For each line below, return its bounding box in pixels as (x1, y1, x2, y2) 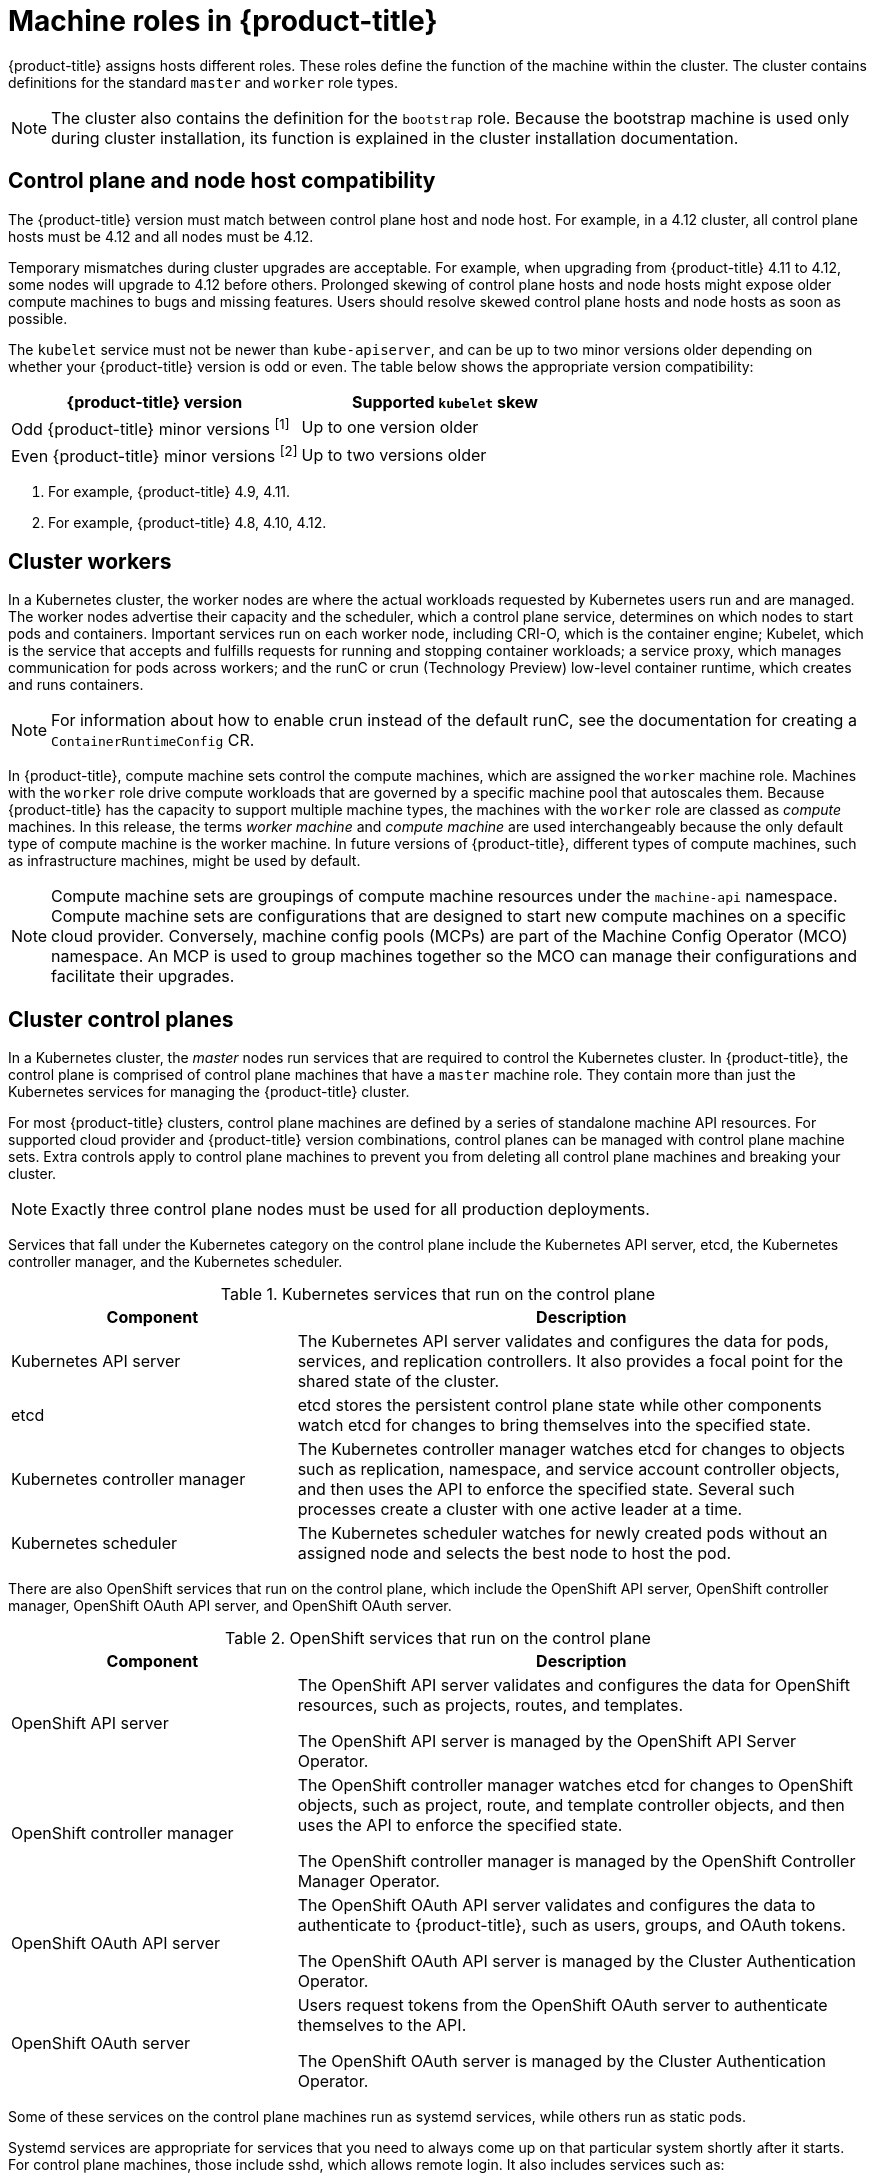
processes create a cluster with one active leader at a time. (297, 1498, 743, 1519)
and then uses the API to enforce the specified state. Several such (297, 1478, 795, 1499)
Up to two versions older (301, 444, 487, 465)
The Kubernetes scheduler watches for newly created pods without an (297, 1522, 828, 1543)
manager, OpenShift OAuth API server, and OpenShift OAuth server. (8, 1596, 452, 1614)
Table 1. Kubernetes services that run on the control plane (220, 1283, 656, 1304)
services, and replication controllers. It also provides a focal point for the (297, 1350, 843, 1371)
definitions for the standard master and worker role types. (8, 73, 398, 91)
